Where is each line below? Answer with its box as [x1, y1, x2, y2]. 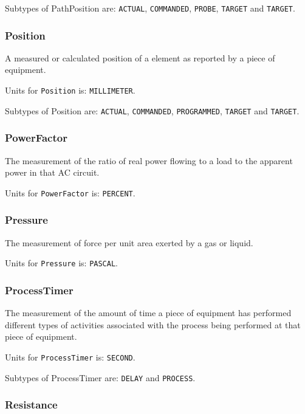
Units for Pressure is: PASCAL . [5, 257, 118, 269]
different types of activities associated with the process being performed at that [5, 318, 301, 331]
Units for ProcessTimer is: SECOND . [5, 350, 135, 363]
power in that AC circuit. [5, 166, 100, 179]
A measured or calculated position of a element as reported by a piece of [5, 51, 275, 64]
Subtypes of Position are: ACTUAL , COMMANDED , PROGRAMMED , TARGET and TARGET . [5, 104, 300, 117]
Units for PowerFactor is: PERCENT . [5, 186, 135, 199]
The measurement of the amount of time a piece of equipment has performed [5, 306, 292, 319]
